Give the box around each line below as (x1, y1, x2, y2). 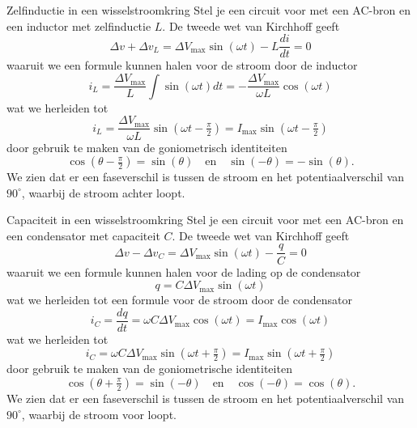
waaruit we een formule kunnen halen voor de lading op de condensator (6, 263, 361, 280)
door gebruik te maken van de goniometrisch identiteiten (6, 138, 287, 155)
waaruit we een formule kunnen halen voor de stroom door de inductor (6, 57, 358, 74)
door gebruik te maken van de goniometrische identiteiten (6, 360, 292, 377)
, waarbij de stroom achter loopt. (21, 184, 185, 201)
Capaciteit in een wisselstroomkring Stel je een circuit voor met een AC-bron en (6, 211, 404, 228)
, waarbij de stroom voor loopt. (21, 405, 177, 422)
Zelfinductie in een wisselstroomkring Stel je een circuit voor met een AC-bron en (6, 2, 411, 18)
